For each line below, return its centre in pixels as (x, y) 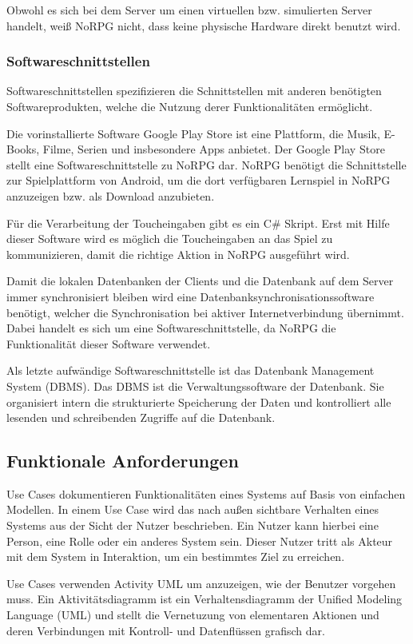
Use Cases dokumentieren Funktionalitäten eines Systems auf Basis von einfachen (206, 493)
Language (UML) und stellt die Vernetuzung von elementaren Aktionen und (193, 615)
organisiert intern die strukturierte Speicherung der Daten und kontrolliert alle (199, 402)
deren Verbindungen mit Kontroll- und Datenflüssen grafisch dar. (166, 630)
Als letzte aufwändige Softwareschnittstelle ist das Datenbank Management (191, 370)
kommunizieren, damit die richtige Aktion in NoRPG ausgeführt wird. (178, 254)
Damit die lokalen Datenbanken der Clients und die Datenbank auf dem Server (200, 281)
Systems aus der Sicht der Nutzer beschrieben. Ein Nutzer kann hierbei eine (193, 525)
